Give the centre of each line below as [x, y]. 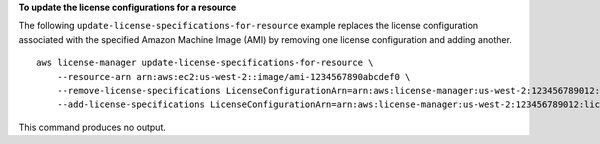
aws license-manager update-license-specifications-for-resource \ [205, 63]
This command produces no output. [92, 127]
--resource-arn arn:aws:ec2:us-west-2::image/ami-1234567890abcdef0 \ [233, 76]
